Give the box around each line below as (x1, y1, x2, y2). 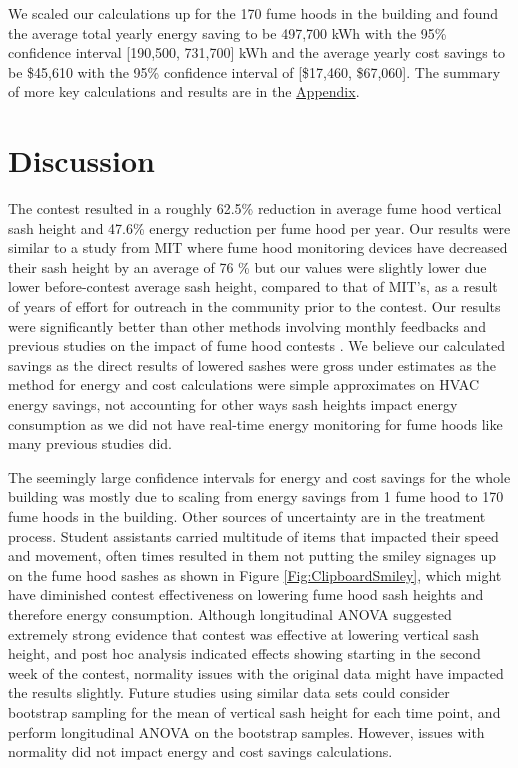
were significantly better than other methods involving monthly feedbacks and (8, 315, 486, 336)
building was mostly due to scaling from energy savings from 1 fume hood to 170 (8, 486, 504, 507)
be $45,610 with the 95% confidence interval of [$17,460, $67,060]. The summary (8, 61, 501, 82)
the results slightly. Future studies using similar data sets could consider (8, 682, 450, 703)
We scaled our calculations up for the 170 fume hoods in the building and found (8, 3, 498, 23)
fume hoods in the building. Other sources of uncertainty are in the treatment (8, 506, 486, 526)
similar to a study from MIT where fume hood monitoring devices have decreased (8, 237, 508, 258)
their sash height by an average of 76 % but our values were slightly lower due (8, 256, 487, 277)
